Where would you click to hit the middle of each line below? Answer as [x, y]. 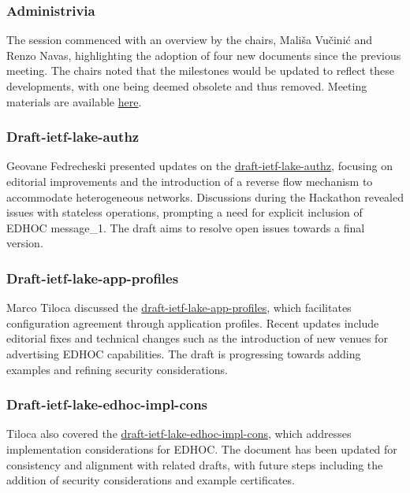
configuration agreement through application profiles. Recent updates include [193, 322]
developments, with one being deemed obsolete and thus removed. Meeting [187, 86]
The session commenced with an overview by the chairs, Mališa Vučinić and [189, 40]
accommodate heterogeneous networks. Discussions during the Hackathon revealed [205, 196]
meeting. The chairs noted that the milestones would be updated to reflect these [200, 70]
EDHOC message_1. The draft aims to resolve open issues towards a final [186, 227]
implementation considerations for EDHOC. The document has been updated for [202, 449]
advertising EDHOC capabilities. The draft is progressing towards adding [184, 353]
